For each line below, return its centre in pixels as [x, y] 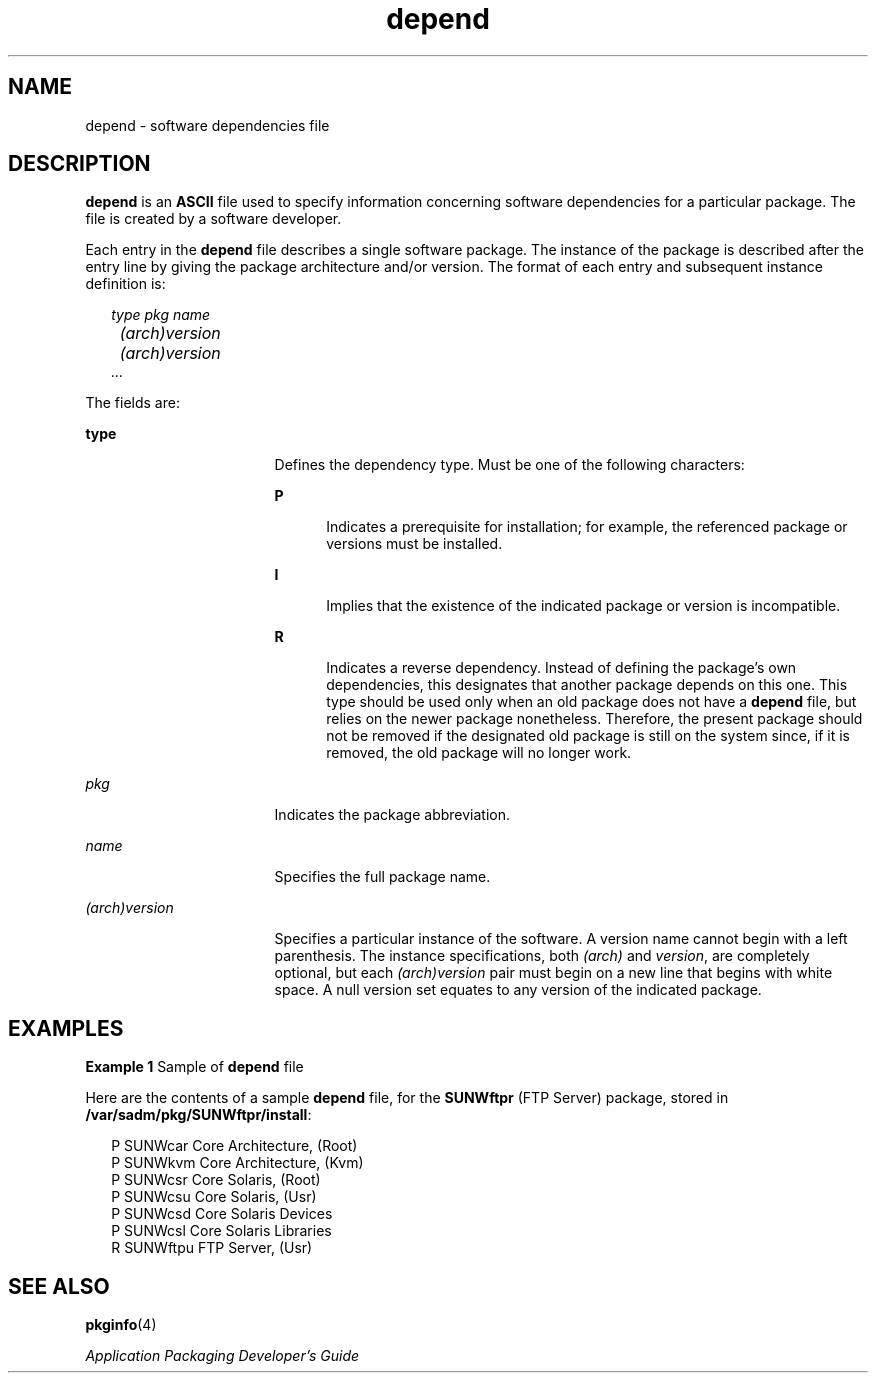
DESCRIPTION [79, 164]
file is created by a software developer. [213, 219]
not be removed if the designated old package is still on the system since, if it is [588, 736]
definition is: [125, 284]
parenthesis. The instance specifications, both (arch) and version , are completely [542, 956]
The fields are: [132, 403]
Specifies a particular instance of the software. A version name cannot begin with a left [561, 939]
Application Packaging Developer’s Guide [222, 1356]
